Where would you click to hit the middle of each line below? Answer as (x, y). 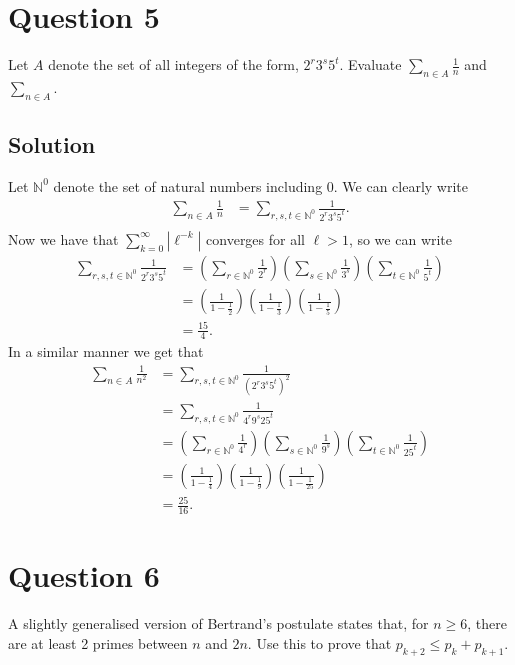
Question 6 (84, 575)
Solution (52, 144)
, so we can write (400, 238)
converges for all (255, 238)
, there (487, 623)
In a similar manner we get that (106, 351)
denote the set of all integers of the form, (173, 64)
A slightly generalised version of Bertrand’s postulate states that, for (218, 623)
